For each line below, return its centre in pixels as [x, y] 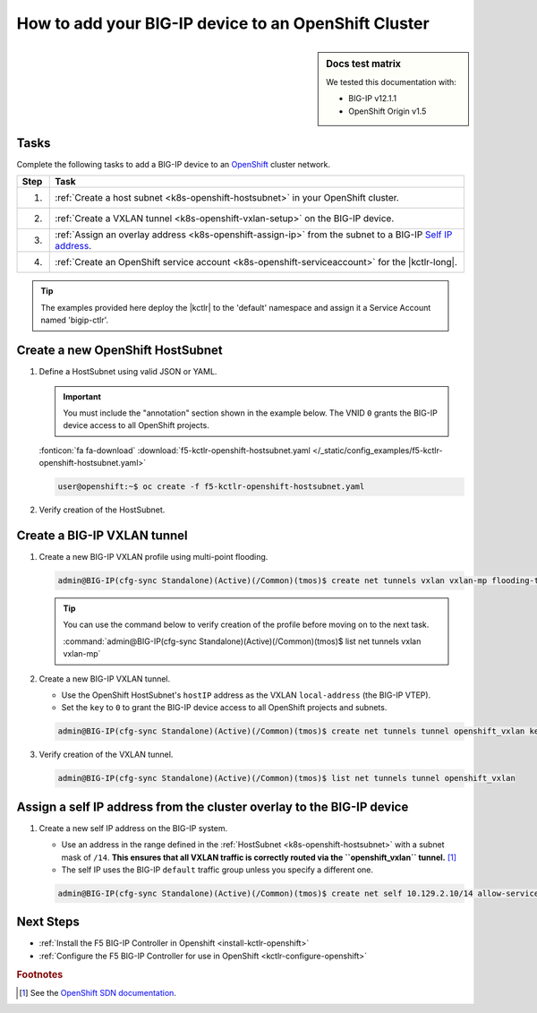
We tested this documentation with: [391, 82]
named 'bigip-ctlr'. [75, 320]
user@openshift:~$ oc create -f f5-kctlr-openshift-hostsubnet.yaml [211, 487]
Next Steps [48, 922]
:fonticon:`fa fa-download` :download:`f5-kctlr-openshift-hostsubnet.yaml [175, 450]
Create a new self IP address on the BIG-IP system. [133, 828]
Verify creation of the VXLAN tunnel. [106, 755]
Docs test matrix [364, 64]
